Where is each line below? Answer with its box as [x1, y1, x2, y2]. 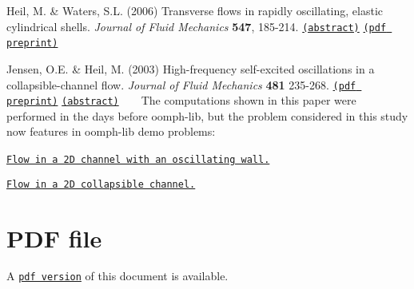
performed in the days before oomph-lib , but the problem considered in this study [6, 107, 408, 124]
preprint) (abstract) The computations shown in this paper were [6, 92, 356, 109]
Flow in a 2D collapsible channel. [6, 178, 196, 190]
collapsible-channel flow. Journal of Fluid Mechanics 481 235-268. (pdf [6, 76, 356, 93]
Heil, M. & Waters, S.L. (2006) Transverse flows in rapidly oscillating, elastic [6, 2, 383, 18]
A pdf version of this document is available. [6, 267, 229, 284]
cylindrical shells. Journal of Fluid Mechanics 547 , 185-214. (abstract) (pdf [6, 18, 387, 34]
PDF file [6, 221, 102, 254]
